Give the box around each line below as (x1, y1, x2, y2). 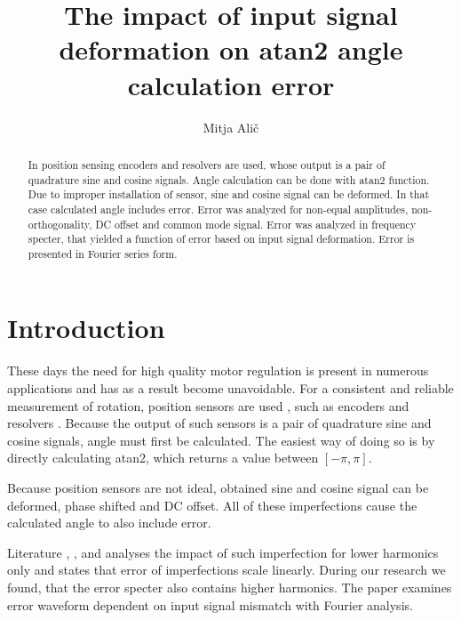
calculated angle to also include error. (7, 513, 211, 532)
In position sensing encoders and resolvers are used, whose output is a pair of (28, 157, 385, 172)
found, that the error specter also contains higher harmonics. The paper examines (7, 577, 452, 596)
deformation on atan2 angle (59, 31, 403, 68)
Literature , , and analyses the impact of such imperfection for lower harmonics (7, 543, 439, 561)
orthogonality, (28, 216, 92, 231)
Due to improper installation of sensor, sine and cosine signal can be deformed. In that (28, 187, 430, 202)
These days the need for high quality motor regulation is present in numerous (7, 361, 429, 380)
